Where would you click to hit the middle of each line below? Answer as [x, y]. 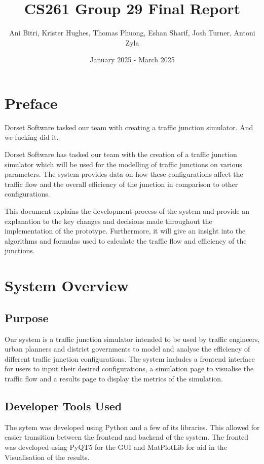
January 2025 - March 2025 [132, 60]
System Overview [67, 285]
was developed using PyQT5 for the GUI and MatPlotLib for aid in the [116, 447]
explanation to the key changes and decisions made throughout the [108, 221]
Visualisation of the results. [47, 457]
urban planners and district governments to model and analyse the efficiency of [127, 349]
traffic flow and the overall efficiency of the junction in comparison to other [121, 184]
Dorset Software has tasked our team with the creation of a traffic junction [121, 154]
